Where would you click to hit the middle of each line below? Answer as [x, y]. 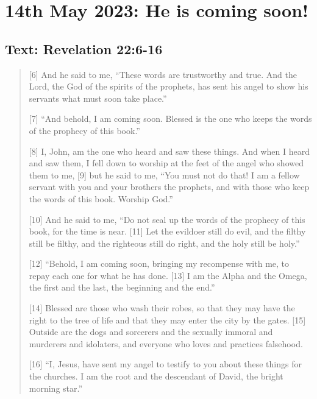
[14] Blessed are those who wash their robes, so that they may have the [162, 308]
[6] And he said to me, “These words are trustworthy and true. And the [163, 74]
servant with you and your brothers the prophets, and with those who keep [169, 187]
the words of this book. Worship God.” [101, 198]
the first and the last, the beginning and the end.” [122, 287]
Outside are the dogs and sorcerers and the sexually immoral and [151, 332]
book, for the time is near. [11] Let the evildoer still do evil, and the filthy [167, 231]
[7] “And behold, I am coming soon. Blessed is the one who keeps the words [170, 118]
